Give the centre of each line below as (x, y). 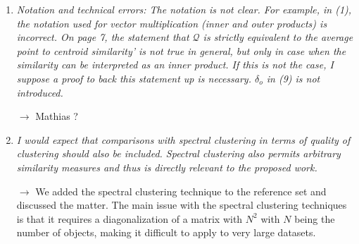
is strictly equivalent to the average (278, 37)
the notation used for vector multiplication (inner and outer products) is (172, 23)
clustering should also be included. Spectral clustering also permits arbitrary (178, 153)
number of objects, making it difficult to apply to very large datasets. (166, 232)
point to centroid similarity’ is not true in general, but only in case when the (181, 50)
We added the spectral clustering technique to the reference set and (181, 191)
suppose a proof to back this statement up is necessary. (134, 78)
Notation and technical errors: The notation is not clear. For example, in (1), (184, 9)
